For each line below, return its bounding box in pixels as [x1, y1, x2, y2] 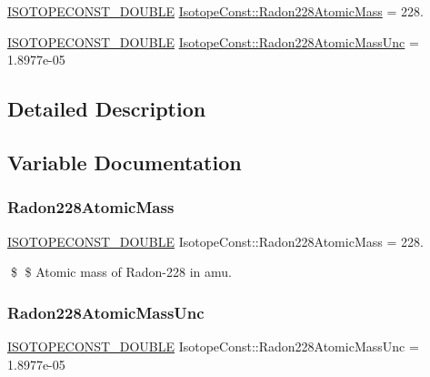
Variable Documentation [7, 148, 242, 176]
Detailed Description [7, 95, 206, 123]
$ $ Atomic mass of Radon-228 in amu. [10, 262, 232, 281]
